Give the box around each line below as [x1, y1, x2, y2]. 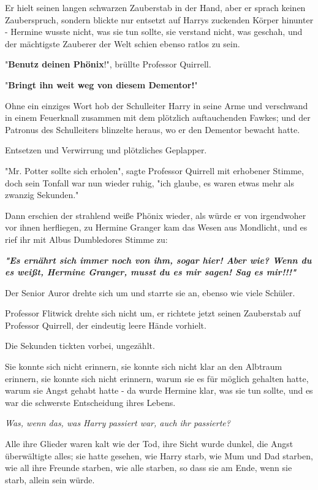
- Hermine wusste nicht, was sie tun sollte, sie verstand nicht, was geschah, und [5, 25, 303, 38]
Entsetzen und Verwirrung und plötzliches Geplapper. [5, 144, 207, 156]
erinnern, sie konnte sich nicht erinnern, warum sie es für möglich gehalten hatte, [5, 372, 309, 385]
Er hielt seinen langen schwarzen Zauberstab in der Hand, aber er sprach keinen [5, 1, 306, 13]
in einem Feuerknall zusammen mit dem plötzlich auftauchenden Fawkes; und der [5, 111, 311, 124]
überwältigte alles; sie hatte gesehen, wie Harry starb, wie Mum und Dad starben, [5, 449, 313, 462]
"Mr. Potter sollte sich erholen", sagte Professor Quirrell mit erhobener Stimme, [5, 164, 304, 177]
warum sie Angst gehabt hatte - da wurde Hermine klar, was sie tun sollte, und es [5, 384, 313, 397]
